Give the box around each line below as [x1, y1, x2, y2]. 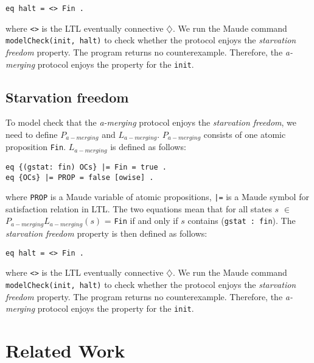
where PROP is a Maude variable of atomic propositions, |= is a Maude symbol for [5, 190, 309, 203]
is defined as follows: [110, 140, 186, 153]
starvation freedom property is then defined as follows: [5, 226, 208, 239]
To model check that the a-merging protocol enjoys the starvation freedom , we [5, 116, 297, 129]
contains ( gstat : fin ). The [187, 214, 296, 227]
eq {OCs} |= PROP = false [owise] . [5, 173, 154, 182]
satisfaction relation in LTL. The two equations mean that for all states [5, 202, 272, 215]
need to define [5, 128, 58, 141]
